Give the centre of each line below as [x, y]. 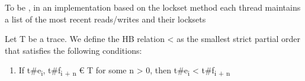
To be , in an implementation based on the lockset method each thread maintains [153, 7]
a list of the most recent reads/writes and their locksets [105, 19]
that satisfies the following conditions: [73, 50]
